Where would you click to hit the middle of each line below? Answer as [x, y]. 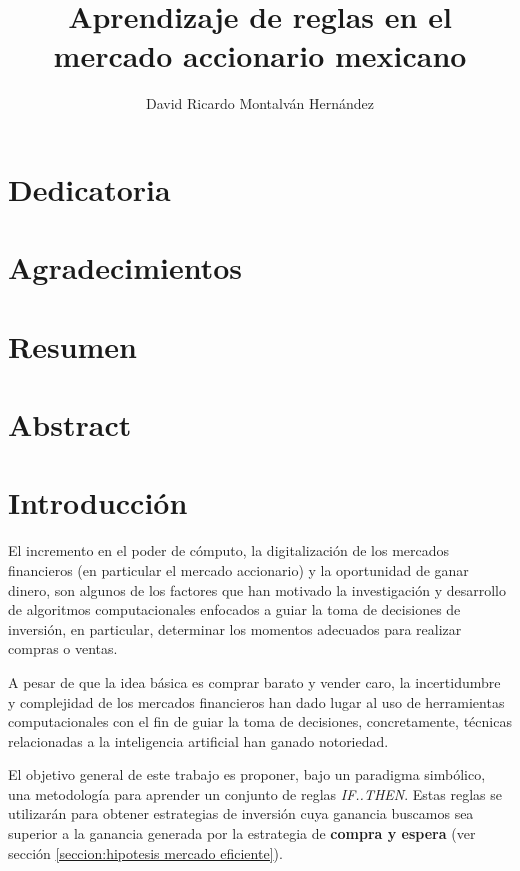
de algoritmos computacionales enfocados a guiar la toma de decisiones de [234, 609]
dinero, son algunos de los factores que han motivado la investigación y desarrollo [257, 589]
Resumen [72, 345]
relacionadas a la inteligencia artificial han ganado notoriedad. [198, 740]
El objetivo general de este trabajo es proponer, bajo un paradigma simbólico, [247, 774]
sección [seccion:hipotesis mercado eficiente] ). [145, 852]
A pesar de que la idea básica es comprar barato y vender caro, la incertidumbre [254, 681]
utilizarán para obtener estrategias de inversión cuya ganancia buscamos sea [241, 813]
